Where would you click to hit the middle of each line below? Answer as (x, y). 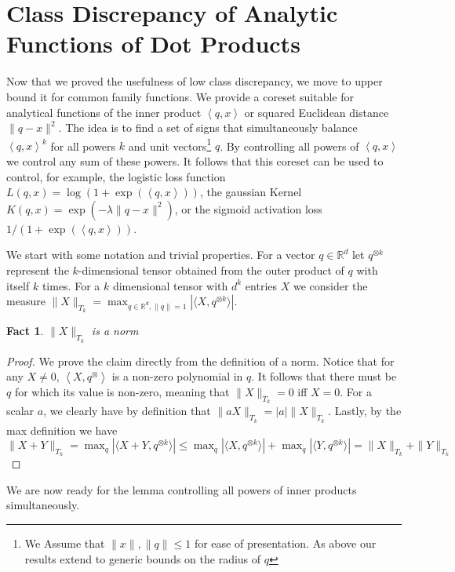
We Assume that (65, 543)
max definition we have (62, 430)
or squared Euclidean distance (317, 112)
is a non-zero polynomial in (177, 376)
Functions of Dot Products (153, 44)
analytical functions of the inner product (104, 112)
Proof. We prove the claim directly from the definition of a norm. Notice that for (200, 361)
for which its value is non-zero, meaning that (122, 392)
